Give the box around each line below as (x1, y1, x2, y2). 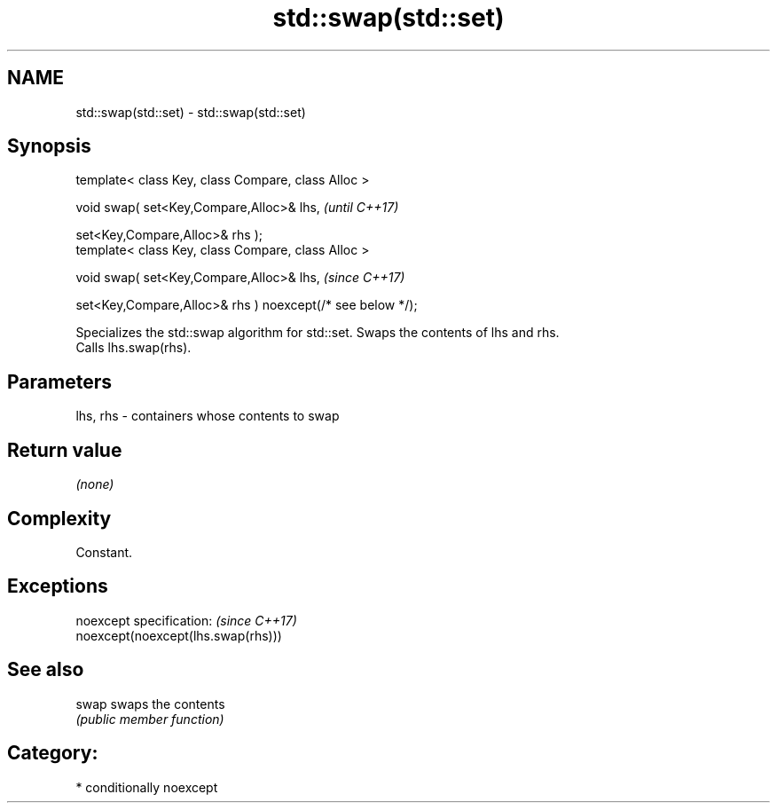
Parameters (7, 370, 112, 393)
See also (7, 658, 84, 681)
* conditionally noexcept (75, 779, 218, 795)
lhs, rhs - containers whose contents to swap (75, 408, 340, 424)
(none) (75, 476, 114, 492)
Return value (7, 438, 122, 461)
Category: (7, 742, 98, 765)
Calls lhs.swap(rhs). (75, 340, 192, 356)
